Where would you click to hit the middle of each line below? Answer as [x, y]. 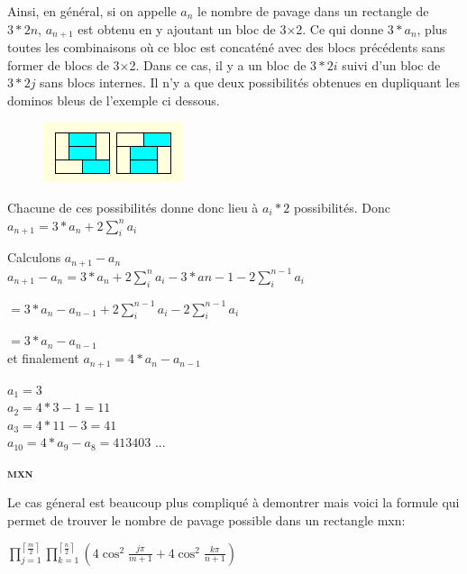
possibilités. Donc [342, 208]
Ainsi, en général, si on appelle [92, 11]
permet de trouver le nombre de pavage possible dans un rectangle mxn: [206, 520]
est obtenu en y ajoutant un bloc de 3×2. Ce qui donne [231, 28]
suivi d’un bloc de [391, 64]
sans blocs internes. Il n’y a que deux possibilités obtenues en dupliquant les [250, 82]
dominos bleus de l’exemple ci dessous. [114, 100]
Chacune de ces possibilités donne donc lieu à [133, 208]
